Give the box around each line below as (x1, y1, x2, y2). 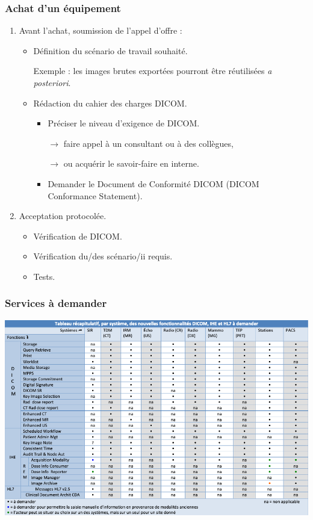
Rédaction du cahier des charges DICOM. (33, 96, 187, 109)
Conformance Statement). (48, 189, 143, 202)
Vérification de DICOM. (33, 229, 122, 242)
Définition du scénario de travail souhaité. (33, 44, 188, 57)
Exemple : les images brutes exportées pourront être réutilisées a (33, 64, 272, 77)
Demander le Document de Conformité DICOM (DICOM (48, 177, 259, 190)
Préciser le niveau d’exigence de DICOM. (48, 117, 200, 129)
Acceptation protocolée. (19, 209, 107, 222)
